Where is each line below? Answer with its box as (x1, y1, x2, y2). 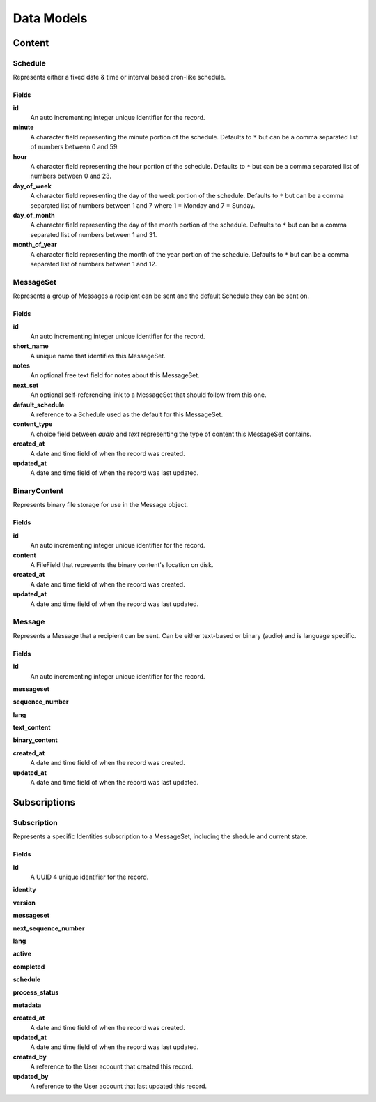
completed (13, 963, 45, 971)
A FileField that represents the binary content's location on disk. (30, 561, 214, 569)
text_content (13, 723, 51, 732)
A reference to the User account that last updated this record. (30, 1082, 207, 1091)
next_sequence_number (13, 924, 85, 933)
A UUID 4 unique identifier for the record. (30, 873, 149, 881)
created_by (13, 1052, 47, 1061)
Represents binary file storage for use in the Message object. (13, 501, 188, 509)
